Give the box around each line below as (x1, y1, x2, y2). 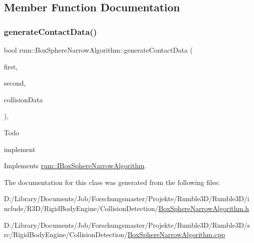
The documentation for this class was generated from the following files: (4, 177, 220, 187)
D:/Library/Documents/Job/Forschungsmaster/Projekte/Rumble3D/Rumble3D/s (4, 219, 250, 230)
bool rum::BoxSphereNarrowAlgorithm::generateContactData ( (4, 45, 193, 55)
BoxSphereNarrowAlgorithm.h (158, 203, 249, 213)
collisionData (4, 94, 43, 104)
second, (4, 78, 26, 88)
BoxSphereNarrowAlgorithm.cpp (127, 229, 225, 240)
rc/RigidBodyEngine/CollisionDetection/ (4, 229, 128, 240)
